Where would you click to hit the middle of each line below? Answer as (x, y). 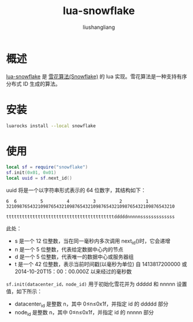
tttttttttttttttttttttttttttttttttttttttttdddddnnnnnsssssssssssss (91, 217)
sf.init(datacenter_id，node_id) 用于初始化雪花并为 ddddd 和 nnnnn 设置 (96, 284)
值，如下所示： (24, 291)
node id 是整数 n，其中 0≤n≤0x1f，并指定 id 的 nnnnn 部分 (84, 313)
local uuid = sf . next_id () (39, 178)
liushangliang (99, 27)
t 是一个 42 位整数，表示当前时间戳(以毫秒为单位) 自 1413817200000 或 (101, 264)
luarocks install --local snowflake (51, 126)
